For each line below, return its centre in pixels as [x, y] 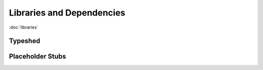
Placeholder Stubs [38, 57]
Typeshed [25, 41]
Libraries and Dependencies [67, 13]
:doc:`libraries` [24, 27]
